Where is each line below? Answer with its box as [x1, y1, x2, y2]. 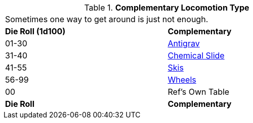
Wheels [167, 75, 196, 85]
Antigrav [167, 38, 200, 48]
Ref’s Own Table [167, 87, 230, 97]
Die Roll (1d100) [5, 26, 66, 36]
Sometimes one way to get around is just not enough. [5, 14, 208, 24]
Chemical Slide [167, 50, 225, 60]
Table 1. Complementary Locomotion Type [84, 3, 249, 13]
